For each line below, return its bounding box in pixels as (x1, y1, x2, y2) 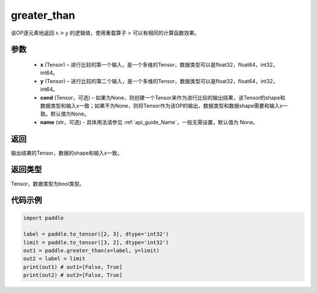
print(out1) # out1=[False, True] (23, 264, 123, 270)
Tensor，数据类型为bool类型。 (11, 180, 85, 187)
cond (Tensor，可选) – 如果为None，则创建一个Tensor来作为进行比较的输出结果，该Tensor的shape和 (40, 94, 286, 101)
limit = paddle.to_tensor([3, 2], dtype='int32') (23, 239, 169, 246)
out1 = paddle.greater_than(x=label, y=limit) (23, 247, 160, 254)
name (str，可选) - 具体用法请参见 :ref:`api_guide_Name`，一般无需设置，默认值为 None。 (40, 118, 258, 125)
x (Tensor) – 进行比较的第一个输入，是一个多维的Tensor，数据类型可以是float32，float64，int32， (40, 61, 278, 68)
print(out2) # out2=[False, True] (23, 272, 123, 278)
